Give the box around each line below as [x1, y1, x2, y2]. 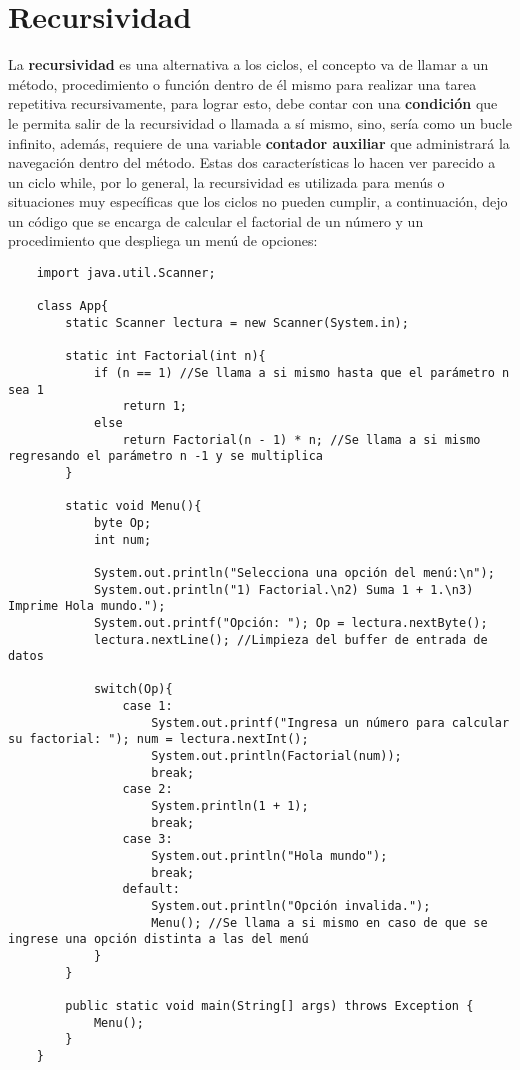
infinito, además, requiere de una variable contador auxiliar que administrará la [8, 132, 510, 153]
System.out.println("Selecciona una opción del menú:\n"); [93, 565, 495, 580]
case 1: [122, 699, 173, 714]
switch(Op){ [93, 682, 173, 697]
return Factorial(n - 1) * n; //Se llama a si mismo [122, 432, 481, 447]
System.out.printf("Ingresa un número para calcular [151, 715, 510, 730]
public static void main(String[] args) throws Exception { [65, 998, 474, 1013]
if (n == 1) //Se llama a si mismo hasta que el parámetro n [93, 366, 510, 380]
